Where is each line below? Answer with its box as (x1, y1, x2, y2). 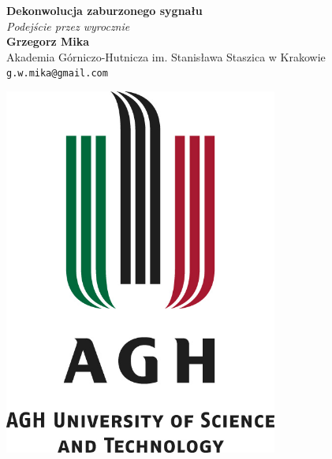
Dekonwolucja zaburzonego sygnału (6, 2, 203, 18)
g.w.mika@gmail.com (6, 68, 108, 80)
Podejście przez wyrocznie (6, 17, 130, 34)
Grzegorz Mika (6, 33, 90, 50)
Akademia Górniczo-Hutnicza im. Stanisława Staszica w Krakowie (6, 48, 326, 65)
